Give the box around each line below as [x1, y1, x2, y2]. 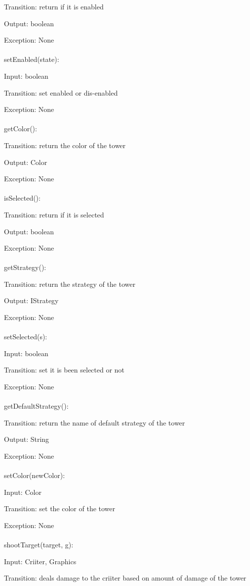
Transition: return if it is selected [4, 209, 104, 219]
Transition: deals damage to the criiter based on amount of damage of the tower [4, 573, 247, 583]
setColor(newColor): [4, 470, 65, 480]
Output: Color [4, 157, 47, 167]
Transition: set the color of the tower [4, 503, 116, 514]
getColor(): [4, 123, 37, 134]
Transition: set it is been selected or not [4, 365, 125, 375]
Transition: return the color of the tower [4, 140, 126, 150]
